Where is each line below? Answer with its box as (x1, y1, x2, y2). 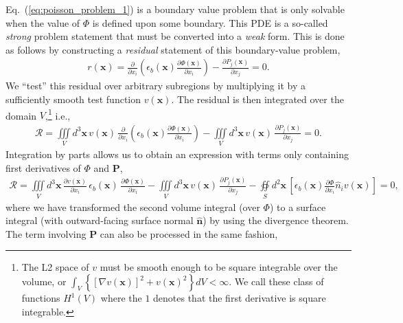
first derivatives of (5, 160, 81, 175)
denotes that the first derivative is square (153, 291, 326, 305)
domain (5, 108, 37, 122)
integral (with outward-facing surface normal (5, 213, 194, 227)
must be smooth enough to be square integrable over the (100, 260, 338, 274)
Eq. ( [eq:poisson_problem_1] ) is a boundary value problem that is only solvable (5, 2, 345, 16)
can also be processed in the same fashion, (100, 226, 278, 241)
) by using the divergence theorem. (203, 213, 349, 227)
